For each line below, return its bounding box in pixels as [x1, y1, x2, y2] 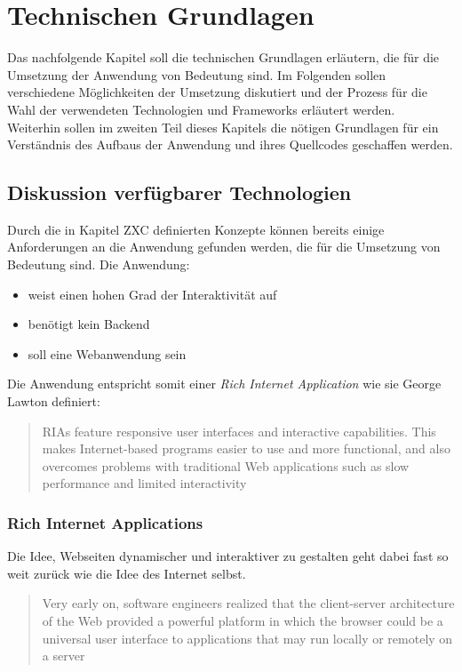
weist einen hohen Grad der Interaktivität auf [28, 284, 277, 303]
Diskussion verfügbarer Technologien [7, 179, 352, 206]
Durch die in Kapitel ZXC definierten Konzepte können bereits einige [7, 220, 385, 238]
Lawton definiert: [7, 392, 100, 411]
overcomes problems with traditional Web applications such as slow [42, 456, 410, 475]
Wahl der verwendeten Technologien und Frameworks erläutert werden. [7, 100, 395, 118]
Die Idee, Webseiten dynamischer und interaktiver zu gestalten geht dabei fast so [7, 547, 449, 565]
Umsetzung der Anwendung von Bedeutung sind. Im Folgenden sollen [7, 65, 386, 84]
